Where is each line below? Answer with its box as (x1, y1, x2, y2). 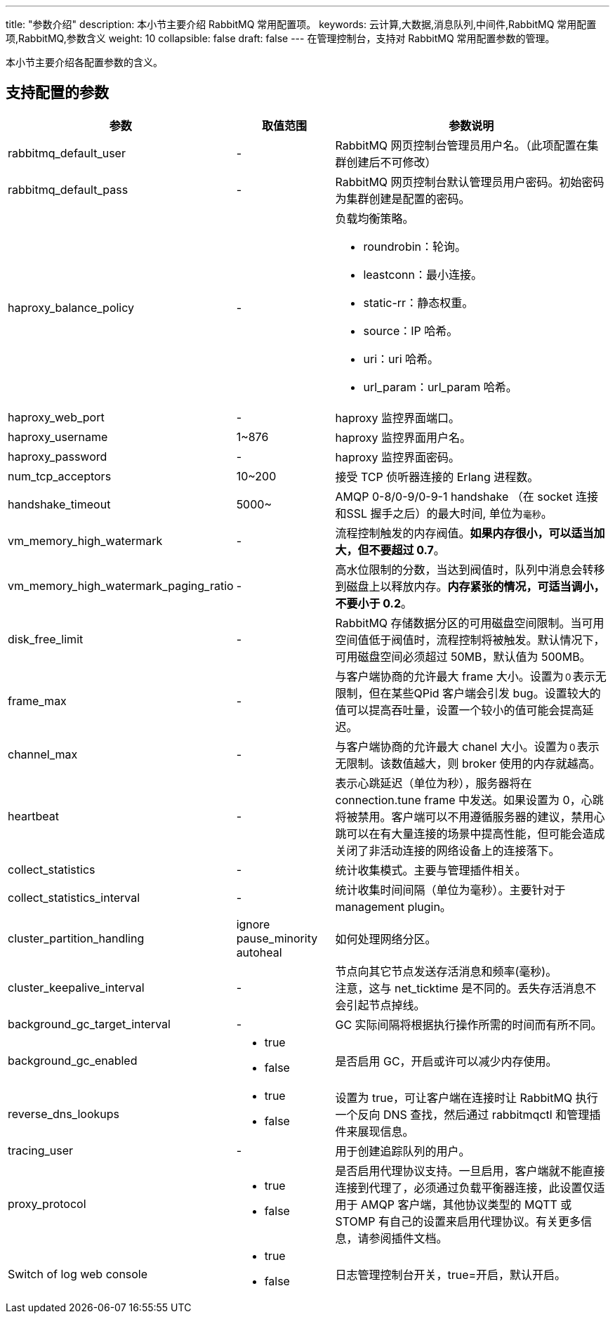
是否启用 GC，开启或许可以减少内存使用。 (335, 1054, 557, 1068)
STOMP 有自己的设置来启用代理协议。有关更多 (335, 1214, 581, 1228)
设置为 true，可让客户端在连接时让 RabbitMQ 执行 (335, 1090, 598, 1105)
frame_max (8, 693, 67, 708)
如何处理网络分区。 (335, 931, 437, 946)
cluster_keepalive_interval (8, 980, 145, 995)
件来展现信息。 (335, 1124, 414, 1138)
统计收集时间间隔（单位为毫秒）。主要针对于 (335, 882, 566, 897)
